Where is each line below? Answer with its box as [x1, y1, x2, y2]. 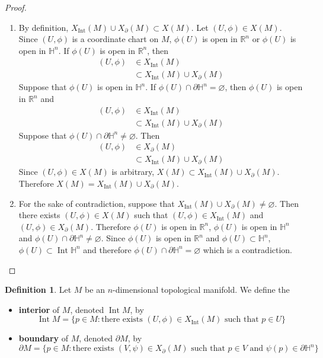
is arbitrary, [111, 165, 155, 178]
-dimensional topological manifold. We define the [113, 283, 290, 296]
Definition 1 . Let [5, 283, 72, 296]
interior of [18, 303, 60, 315]
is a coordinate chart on [72, 33, 159, 45]
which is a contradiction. [203, 243, 293, 255]
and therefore [83, 243, 132, 255]
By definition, [18, 21, 69, 33]
